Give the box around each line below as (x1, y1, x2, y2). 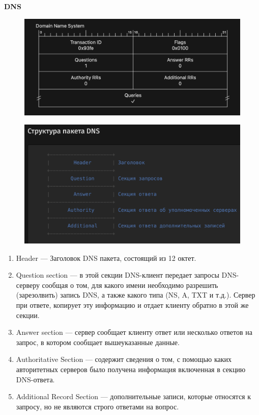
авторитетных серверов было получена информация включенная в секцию (16, 364, 246, 375)
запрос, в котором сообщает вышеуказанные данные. (16, 336, 180, 347)
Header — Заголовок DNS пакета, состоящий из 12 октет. (16, 252, 196, 263)
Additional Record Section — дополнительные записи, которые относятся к (16, 391, 251, 402)
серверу (16, 279, 40, 290)
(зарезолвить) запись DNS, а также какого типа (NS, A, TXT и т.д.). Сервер (16, 289, 255, 300)
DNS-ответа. (16, 374, 55, 384)
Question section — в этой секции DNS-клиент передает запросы (16, 270, 219, 280)
